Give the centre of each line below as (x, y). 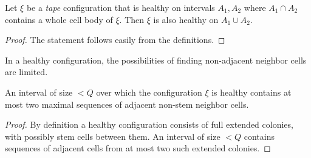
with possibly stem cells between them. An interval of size (113, 136)
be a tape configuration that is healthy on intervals (121, 7)
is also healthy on (186, 19)
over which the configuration (149, 92)
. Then (132, 19)
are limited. (26, 72)
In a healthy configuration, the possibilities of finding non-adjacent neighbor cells (156, 60)
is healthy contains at (251, 92)
